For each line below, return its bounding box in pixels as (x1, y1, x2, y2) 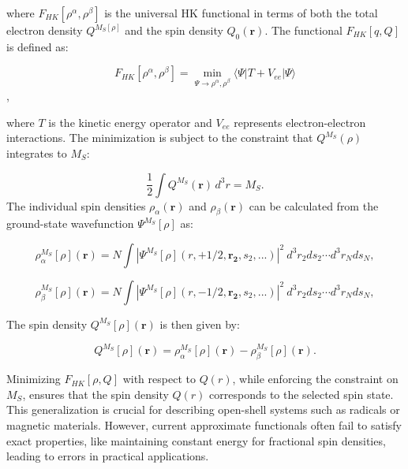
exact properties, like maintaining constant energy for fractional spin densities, (6, 432, 386, 449)
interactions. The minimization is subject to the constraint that (6, 129, 313, 146)
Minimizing (6, 370, 61, 387)
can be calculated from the (249, 197, 379, 214)
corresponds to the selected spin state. (209, 385, 394, 402)
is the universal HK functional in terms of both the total (104, 5, 378, 20)
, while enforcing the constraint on (232, 370, 399, 387)
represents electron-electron (234, 114, 366, 130)
